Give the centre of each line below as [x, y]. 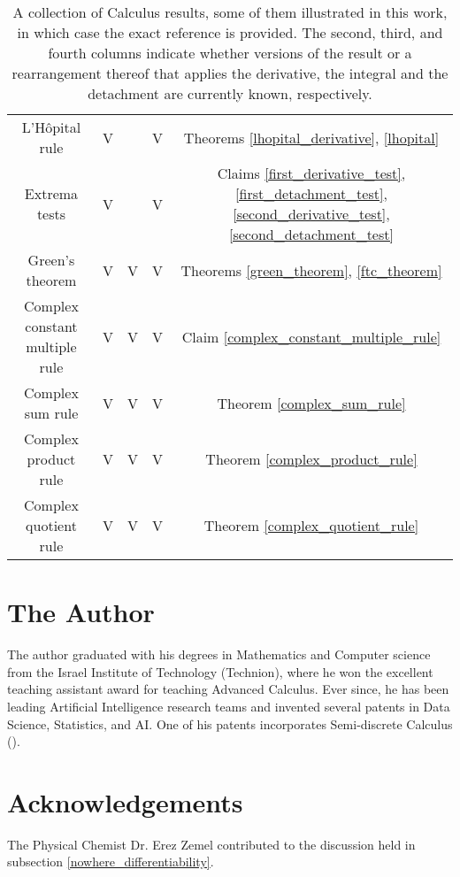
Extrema [51, 193]
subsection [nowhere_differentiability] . [111, 862]
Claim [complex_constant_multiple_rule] [311, 336]
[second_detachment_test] [311, 234]
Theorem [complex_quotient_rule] [311, 525]
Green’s [51, 260]
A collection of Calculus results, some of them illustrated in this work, [230, 12]
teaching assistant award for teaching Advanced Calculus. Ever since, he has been [228, 689]
